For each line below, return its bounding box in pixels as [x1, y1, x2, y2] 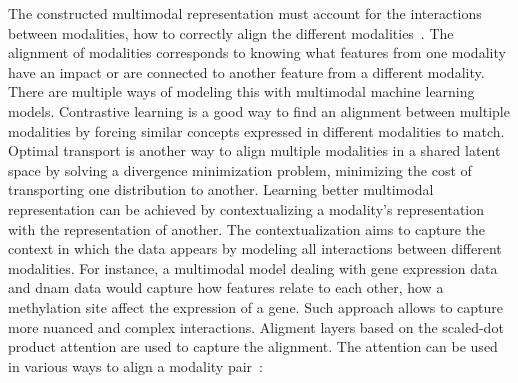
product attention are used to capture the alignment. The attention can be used [8, 336, 498, 357]
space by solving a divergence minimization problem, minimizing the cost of [8, 159, 472, 180]
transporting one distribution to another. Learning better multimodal [8, 179, 434, 200]
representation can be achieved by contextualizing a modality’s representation [8, 198, 484, 219]
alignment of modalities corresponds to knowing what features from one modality [8, 42, 506, 63]
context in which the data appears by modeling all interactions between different [8, 238, 502, 259]
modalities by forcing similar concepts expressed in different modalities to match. [8, 120, 505, 141]
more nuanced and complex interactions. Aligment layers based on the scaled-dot [8, 316, 504, 337]
